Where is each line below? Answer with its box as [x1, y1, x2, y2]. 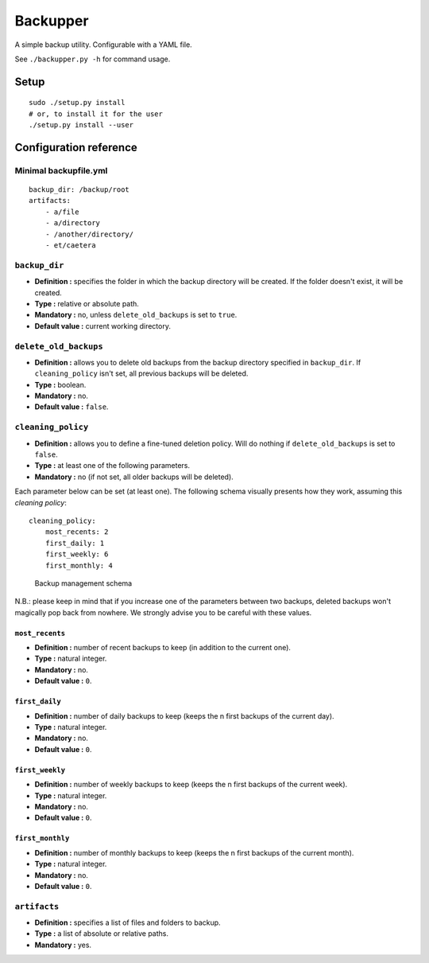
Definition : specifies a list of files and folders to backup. [34, 918, 222, 927]
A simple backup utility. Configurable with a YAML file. [14, 40, 192, 49]
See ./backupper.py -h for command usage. [14, 54, 171, 64]
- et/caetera [44, 241, 96, 250]
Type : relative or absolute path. [34, 298, 139, 308]
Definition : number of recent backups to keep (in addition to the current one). [34, 643, 292, 653]
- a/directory [44, 219, 101, 228]
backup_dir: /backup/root [29, 185, 130, 194]
